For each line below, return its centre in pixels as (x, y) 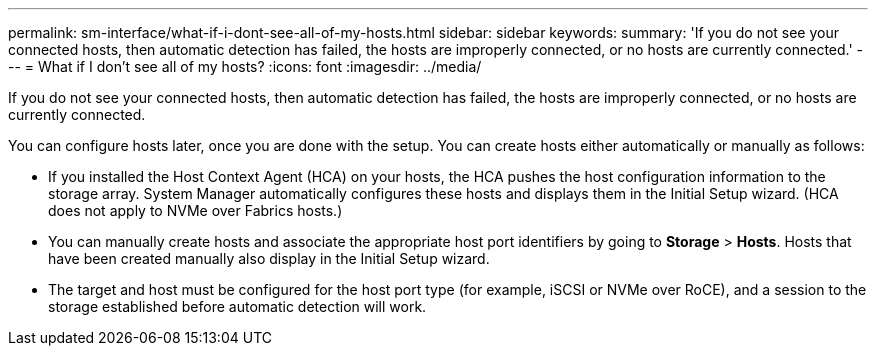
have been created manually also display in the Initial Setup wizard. (269, 258)
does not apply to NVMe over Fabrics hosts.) (195, 210)
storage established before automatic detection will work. (237, 306)
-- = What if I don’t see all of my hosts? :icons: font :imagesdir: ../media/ (245, 66)
